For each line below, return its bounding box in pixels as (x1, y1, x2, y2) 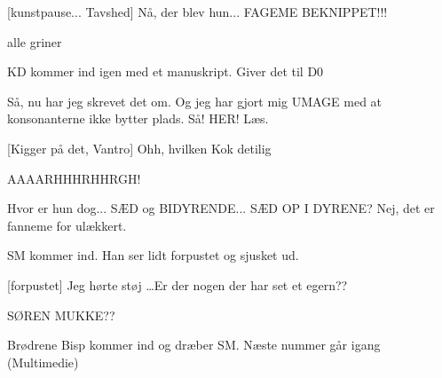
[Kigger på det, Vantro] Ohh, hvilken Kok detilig (7, 138, 272, 157)
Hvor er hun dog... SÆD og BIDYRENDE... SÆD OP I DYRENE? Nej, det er (7, 199, 435, 217)
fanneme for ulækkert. (7, 216, 127, 234)
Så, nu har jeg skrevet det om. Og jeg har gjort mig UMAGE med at (7, 91, 383, 110)
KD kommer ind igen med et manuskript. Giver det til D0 (7, 62, 324, 81)
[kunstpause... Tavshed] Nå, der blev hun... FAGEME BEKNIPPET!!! (7, 3, 388, 20)
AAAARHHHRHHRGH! (7, 169, 141, 187)
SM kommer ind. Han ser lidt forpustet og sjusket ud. (7, 246, 299, 264)
